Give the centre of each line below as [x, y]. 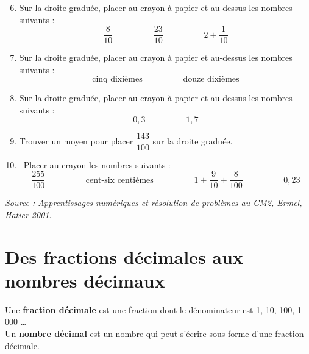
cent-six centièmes [119, 180]
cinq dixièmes [117, 80]
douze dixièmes [211, 80]
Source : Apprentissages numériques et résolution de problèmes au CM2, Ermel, [154, 203]
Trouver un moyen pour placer [76, 141]
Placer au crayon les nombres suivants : [97, 164]
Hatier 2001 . [28, 214]
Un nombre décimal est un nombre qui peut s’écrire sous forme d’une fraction [154, 334]
